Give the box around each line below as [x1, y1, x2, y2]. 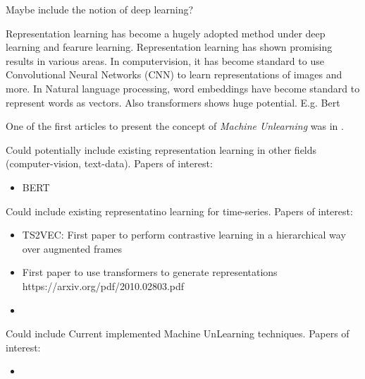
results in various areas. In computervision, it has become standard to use [6, 53, 324, 68]
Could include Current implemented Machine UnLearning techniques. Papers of [6, 326, 349, 341]
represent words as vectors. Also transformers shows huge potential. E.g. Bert [6, 95, 340, 109]
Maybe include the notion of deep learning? [6, 2, 194, 16]
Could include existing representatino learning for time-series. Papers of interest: [6, 203, 353, 218]
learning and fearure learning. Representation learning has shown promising [6, 40, 333, 54]
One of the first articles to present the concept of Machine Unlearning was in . [6, 119, 344, 133]
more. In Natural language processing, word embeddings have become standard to [6, 80, 360, 95]
